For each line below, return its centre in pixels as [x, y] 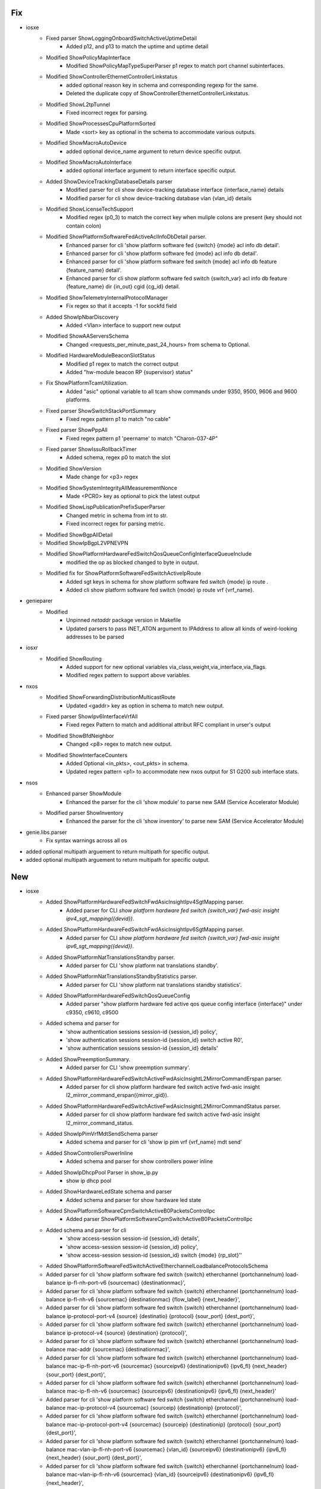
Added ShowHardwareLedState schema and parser [109, 1192]
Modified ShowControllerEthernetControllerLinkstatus [112, 77]
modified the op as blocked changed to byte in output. [133, 562]
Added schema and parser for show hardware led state [134, 1200]
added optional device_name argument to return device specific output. [154, 151]
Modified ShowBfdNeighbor [80, 736]
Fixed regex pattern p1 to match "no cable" [119, 419]
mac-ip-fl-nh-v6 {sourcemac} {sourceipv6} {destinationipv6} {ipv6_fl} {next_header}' [171, 1391]
